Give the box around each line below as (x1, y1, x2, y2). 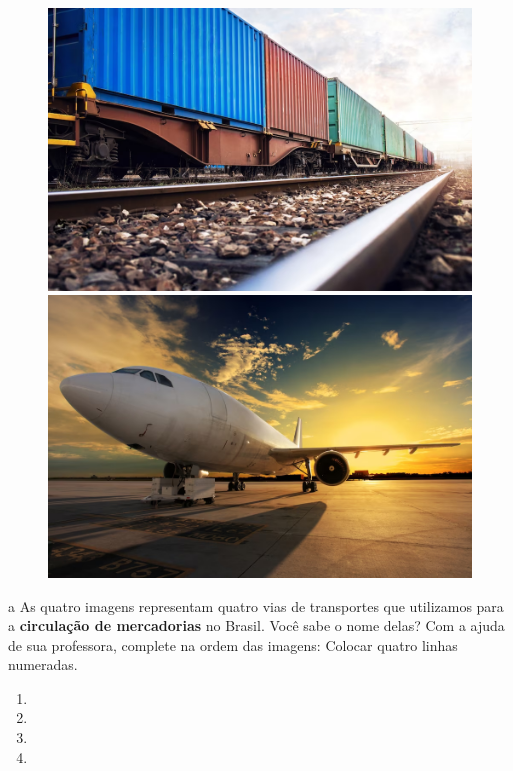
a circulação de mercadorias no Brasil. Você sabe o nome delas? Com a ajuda (8, 615, 505, 636)
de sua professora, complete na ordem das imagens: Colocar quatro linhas (8, 634, 458, 655)
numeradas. (8, 654, 78, 675)
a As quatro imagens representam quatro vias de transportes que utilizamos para (8, 595, 504, 616)
